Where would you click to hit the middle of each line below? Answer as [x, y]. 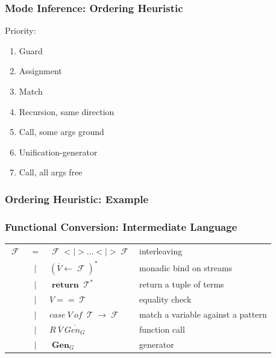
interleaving [161, 250]
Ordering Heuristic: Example [77, 199]
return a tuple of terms [182, 284]
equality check [165, 299]
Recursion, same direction [67, 111]
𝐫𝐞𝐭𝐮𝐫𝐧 [65, 285]
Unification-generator [58, 152]
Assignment [40, 71]
